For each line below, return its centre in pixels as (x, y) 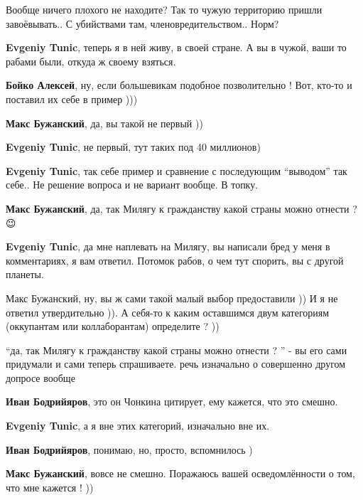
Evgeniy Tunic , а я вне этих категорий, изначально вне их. (138, 426)
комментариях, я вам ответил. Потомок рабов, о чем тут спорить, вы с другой (175, 260)
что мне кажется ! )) (50, 487)
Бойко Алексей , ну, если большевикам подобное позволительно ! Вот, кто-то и (179, 85)
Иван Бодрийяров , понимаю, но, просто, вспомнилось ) (129, 449)
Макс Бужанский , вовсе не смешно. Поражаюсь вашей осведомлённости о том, (180, 473)
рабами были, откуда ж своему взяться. (91, 61)
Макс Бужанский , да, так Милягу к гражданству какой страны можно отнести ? (181, 208)
